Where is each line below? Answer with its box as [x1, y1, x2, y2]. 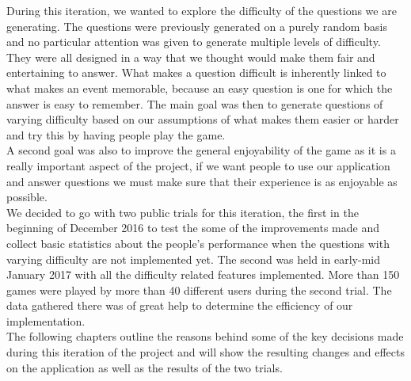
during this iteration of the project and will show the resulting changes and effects [6, 344, 405, 360]
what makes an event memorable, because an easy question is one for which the [6, 79, 393, 96]
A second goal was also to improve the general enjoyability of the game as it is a [6, 142, 396, 158]
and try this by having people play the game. [6, 126, 226, 143]
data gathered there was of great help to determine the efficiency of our [6, 297, 353, 314]
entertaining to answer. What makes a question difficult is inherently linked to [6, 64, 386, 81]
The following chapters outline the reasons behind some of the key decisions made [6, 328, 404, 345]
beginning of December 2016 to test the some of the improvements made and [6, 219, 380, 236]
